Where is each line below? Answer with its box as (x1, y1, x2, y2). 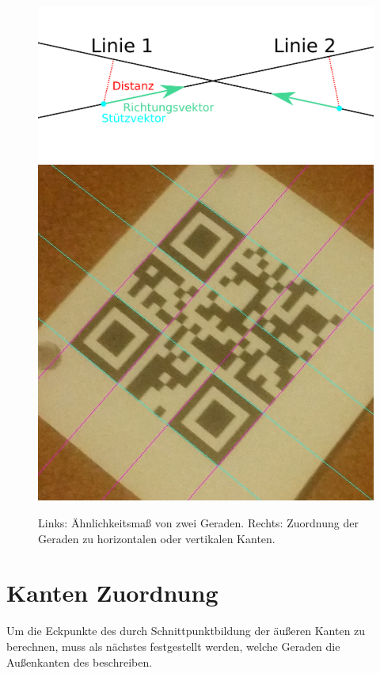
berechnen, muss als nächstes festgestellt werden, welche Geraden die (6, 637, 340, 654)
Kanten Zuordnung (6, 576, 218, 609)
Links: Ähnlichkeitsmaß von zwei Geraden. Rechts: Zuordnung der (38, 515, 359, 531)
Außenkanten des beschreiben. (6, 653, 153, 670)
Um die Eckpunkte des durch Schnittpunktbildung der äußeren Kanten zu (6, 622, 366, 639)
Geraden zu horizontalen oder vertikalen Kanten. (38, 530, 275, 546)
